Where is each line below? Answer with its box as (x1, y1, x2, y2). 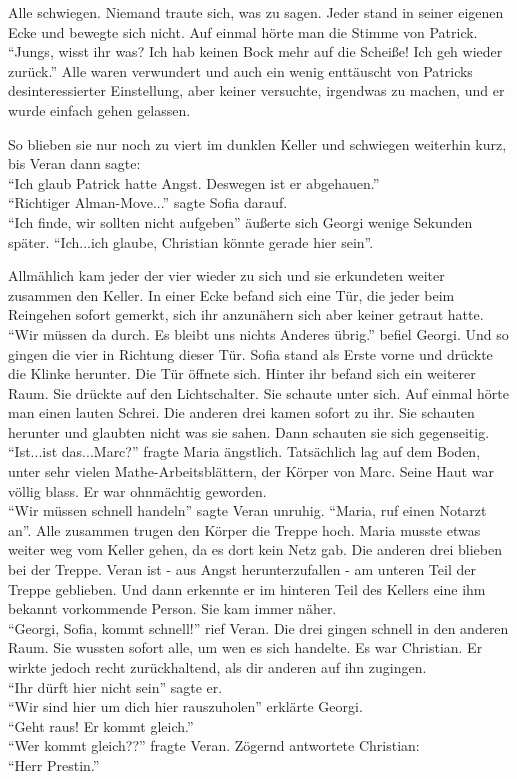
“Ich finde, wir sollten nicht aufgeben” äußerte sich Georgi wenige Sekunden (8, 211, 473, 232)
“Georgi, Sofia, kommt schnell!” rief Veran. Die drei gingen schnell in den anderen (8, 617, 509, 638)
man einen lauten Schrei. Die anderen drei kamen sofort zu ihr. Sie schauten (8, 402, 475, 423)
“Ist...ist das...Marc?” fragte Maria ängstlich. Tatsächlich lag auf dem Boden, (8, 441, 481, 462)
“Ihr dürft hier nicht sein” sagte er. (8, 676, 223, 697)
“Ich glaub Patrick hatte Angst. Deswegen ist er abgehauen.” (8, 172, 380, 193)
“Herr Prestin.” (8, 754, 100, 775)
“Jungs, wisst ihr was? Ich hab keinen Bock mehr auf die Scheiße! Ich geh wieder (8, 41, 503, 62)
